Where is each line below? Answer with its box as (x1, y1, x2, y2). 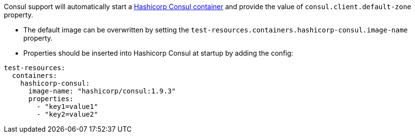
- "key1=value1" (36, 103, 98, 110)
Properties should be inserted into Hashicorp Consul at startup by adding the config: (23, 49, 294, 57)
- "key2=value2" (36, 110, 98, 118)
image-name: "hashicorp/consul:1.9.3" (28, 87, 176, 95)
